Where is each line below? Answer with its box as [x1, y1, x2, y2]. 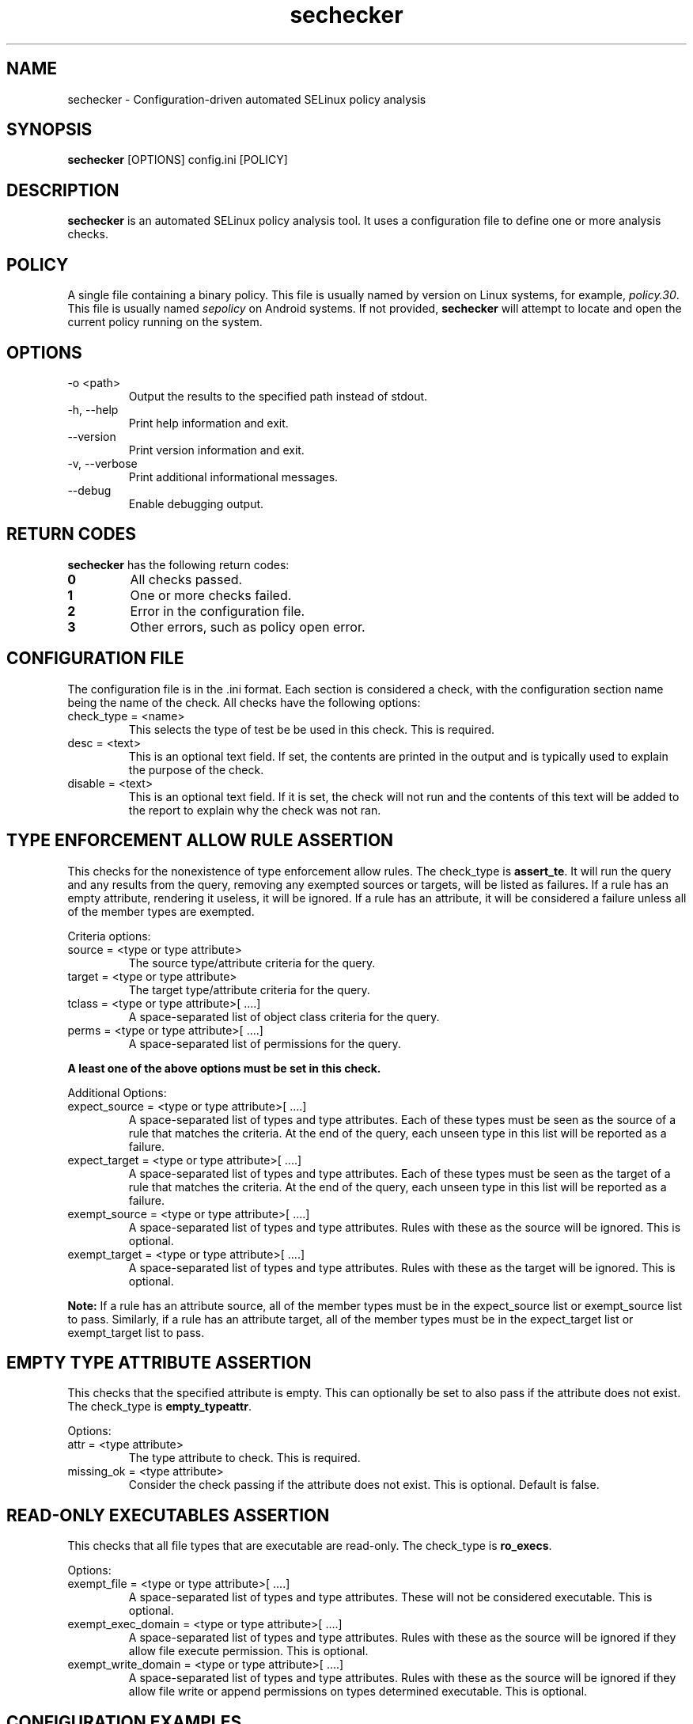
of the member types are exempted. [67, 904, 255, 918]
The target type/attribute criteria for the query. [128, 982, 370, 997]
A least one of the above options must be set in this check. [67, 1061, 381, 1075]
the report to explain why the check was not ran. [128, 803, 381, 817]
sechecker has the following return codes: [67, 557, 290, 572]
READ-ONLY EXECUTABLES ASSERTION [6, 1505, 330, 1525]
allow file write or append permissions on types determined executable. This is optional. [128, 1684, 588, 1699]
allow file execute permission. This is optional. [128, 1644, 369, 1658]
